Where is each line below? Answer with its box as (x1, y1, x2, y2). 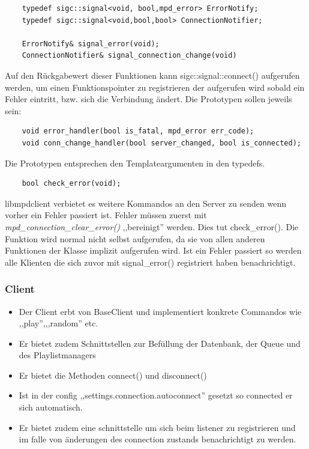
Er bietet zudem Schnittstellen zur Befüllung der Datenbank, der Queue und (19, 337, 301, 349)
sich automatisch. (19, 401, 83, 414)
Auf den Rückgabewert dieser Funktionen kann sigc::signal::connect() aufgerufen (5, 69, 300, 81)
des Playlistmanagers (19, 349, 96, 361)
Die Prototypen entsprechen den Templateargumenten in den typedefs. (5, 156, 265, 169)
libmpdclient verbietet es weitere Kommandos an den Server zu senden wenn (5, 197, 286, 209)
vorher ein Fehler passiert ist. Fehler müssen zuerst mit (5, 209, 207, 221)
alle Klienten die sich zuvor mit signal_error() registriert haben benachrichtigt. (5, 255, 296, 268)
